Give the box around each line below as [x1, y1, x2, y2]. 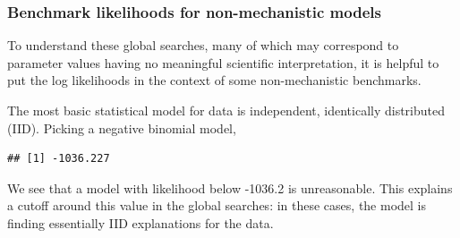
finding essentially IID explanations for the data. [7, 213, 274, 232]
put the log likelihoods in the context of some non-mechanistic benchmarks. [7, 71, 422, 89]
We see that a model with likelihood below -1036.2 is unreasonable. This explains [7, 178, 453, 197]
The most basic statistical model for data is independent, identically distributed [7, 101, 446, 119]
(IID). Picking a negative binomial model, [7, 118, 236, 137]
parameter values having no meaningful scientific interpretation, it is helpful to [7, 53, 439, 72]
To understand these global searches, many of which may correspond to [7, 36, 399, 55]
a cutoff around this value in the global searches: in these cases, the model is [7, 196, 427, 215]
